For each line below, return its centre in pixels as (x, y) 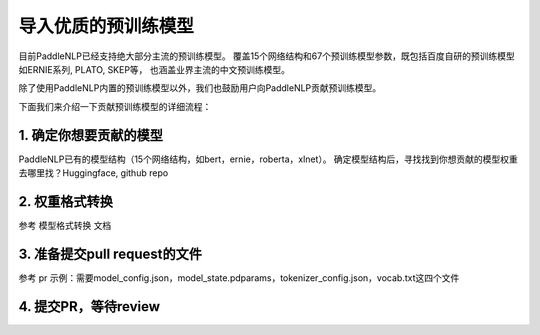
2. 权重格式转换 (66, 201)
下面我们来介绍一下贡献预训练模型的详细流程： (115, 106)
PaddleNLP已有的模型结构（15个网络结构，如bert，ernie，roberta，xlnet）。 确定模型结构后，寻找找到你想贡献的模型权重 (268, 159)
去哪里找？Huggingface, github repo (93, 173)
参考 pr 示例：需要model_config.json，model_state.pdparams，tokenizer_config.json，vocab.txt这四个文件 (239, 277)
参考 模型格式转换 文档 (65, 225)
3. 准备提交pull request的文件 (110, 253)
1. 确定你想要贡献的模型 (91, 135)
